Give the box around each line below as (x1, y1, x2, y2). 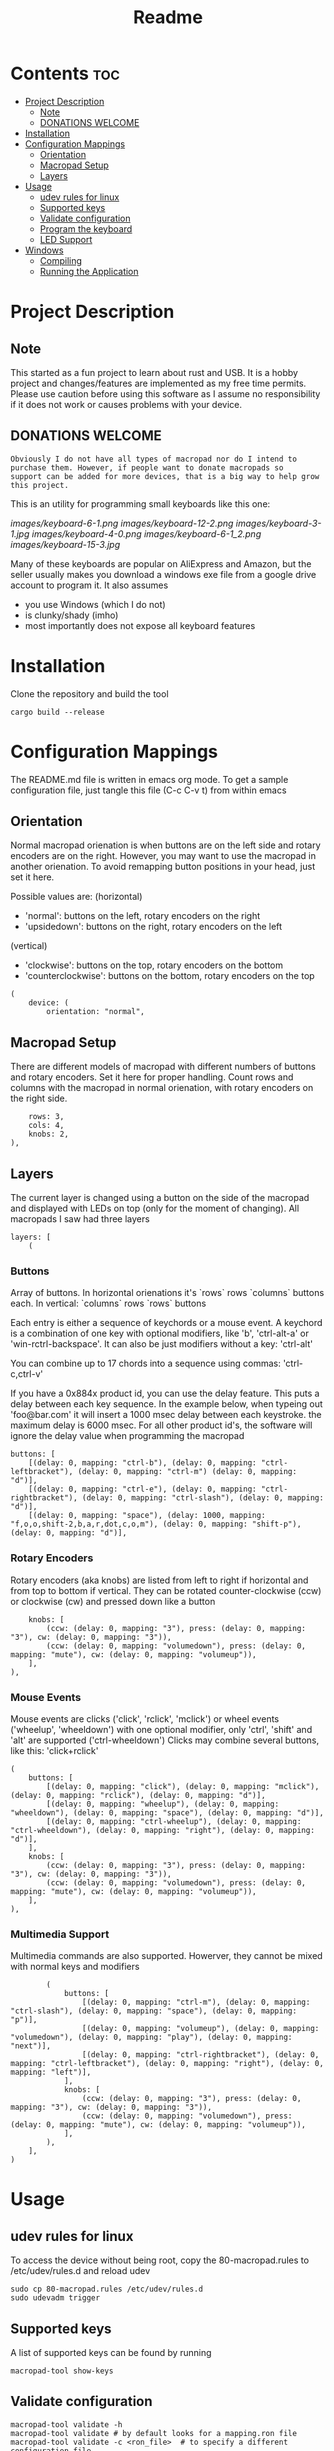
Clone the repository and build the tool (10, 687, 169, 700)
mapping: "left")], (10, 2067, 92, 2078)
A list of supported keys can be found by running (10, 2347, 212, 2359)
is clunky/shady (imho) (24, 609, 119, 621)
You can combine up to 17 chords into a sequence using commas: (10, 1357, 282, 1370)
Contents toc (10, 62, 120, 85)
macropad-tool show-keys (10, 2366, 114, 2376)
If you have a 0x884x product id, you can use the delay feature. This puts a (10, 1387, 320, 1400)
